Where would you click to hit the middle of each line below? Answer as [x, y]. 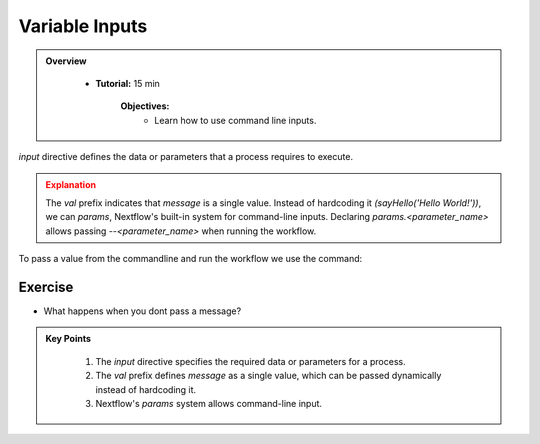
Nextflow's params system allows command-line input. [209, 403]
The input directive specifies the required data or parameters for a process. [250, 361]
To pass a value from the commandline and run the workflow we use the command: [190, 259]
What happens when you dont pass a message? [142, 311]
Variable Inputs [83, 26]
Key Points [68, 339]
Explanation [71, 184]
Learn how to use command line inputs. [235, 120]
